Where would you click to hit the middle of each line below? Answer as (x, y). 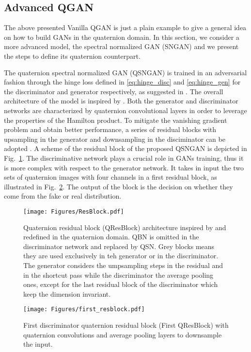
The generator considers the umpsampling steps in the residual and (123, 265)
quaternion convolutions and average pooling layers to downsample (123, 334)
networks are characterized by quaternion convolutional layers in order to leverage (125, 110)
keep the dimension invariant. (67, 293)
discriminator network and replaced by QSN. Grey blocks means (119, 246)
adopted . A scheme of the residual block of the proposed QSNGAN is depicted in (125, 148)
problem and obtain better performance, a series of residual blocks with (110, 129)
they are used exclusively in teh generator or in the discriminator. (121, 256)
